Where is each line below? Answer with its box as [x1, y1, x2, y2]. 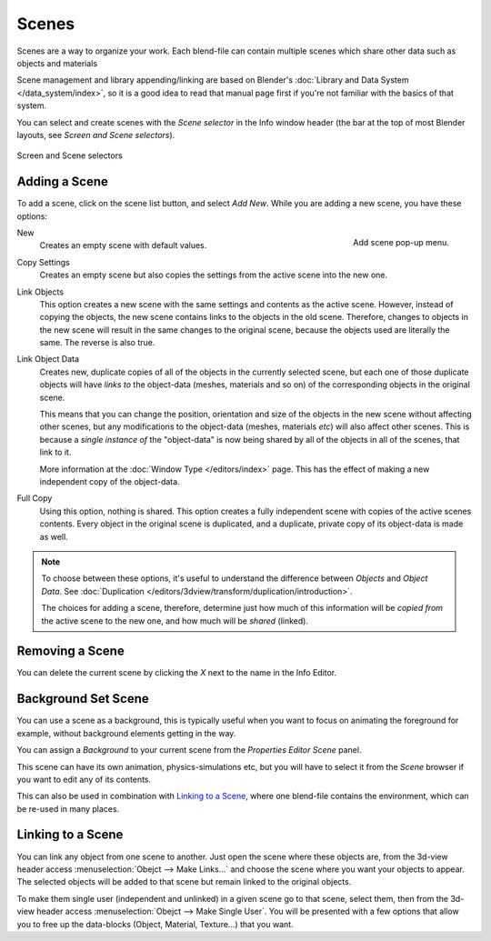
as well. [39, 531, 68, 542]
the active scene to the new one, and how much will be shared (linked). [41, 615, 309, 626]
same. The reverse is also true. [39, 337, 155, 348]
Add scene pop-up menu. [353, 236, 449, 247]
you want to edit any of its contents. [16, 774, 152, 785]
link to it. [39, 446, 72, 458]
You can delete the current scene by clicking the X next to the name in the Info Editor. [16, 667, 337, 678]
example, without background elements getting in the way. [16, 727, 236, 738]
